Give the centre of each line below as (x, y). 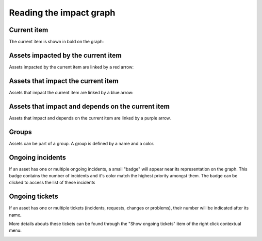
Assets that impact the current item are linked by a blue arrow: (71, 92)
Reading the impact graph (62, 13)
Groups (20, 132)
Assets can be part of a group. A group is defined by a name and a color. (82, 143)
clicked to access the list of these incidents (52, 183)
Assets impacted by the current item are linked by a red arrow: (71, 67)
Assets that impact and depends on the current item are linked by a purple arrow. (90, 118)
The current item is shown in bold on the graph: (57, 42)
